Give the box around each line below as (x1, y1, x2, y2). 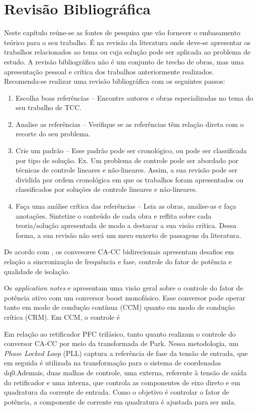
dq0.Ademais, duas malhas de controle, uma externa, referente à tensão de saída (4, 367, 247, 377)
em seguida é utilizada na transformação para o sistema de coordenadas (4, 357, 221, 368)
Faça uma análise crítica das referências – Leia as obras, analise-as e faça (15, 201, 236, 211)
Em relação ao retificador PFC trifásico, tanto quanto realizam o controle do (4, 328, 236, 339)
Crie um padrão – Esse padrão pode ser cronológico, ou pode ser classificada (15, 145, 247, 156)
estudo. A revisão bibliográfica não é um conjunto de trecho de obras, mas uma (4, 56, 244, 66)
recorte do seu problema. (15, 128, 90, 139)
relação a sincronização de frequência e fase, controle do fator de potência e (4, 256, 232, 266)
